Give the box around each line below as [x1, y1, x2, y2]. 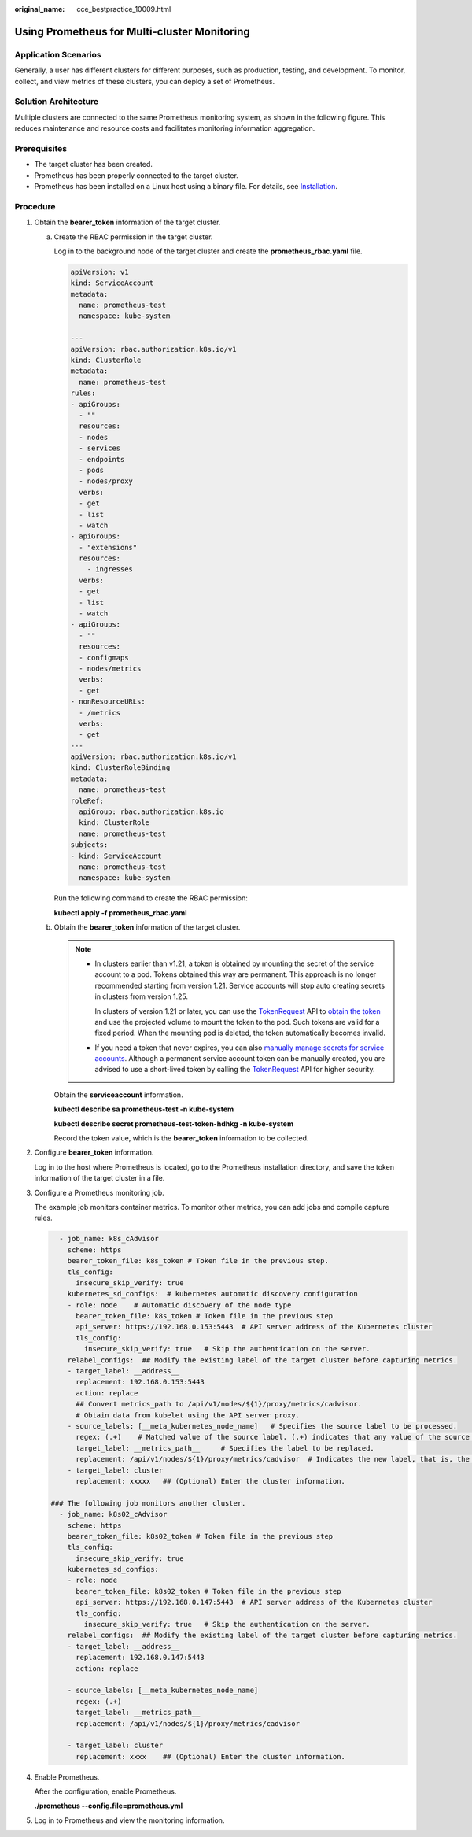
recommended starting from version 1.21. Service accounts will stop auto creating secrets [94, 981, 385, 990]
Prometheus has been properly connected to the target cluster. [34, 170, 239, 180]
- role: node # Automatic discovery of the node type [67, 1300, 292, 1310]
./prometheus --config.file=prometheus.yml [34, 1801, 183, 1810]
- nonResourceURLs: [70, 697, 146, 706]
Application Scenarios [14, 49, 101, 60]
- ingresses [87, 565, 134, 574]
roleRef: [70, 796, 105, 805]
